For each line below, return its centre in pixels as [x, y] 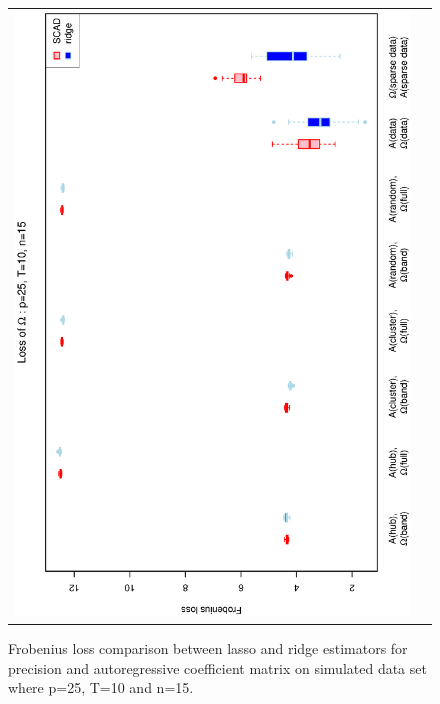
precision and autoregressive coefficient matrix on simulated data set [217, 667]
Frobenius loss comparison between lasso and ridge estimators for [208, 648]
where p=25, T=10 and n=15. [101, 687]
